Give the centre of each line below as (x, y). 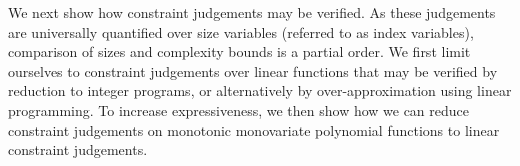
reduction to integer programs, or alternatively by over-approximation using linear (260, 90)
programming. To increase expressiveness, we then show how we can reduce (239, 109)
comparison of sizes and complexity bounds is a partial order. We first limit (239, 51)
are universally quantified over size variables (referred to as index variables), (241, 31)
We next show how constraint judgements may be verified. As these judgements (252, 12)
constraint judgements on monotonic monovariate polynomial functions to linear (254, 129)
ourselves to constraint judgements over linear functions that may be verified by (253, 70)
